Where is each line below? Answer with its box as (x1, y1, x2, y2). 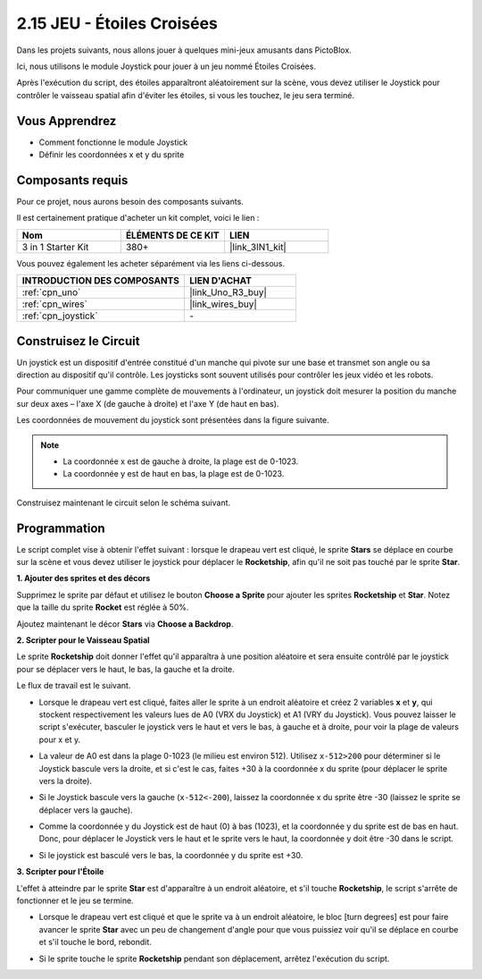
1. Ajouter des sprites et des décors (16, 573, 151, 584)
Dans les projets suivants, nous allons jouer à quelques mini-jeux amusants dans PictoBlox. (16, 45, 352, 55)
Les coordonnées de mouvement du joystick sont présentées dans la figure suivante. (16, 415, 329, 426)
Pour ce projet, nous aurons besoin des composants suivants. (16, 196, 245, 207)
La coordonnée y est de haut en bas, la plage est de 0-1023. (62, 468, 285, 479)
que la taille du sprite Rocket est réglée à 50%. (16, 602, 189, 612)
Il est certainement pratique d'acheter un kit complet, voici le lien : (16, 213, 260, 224)
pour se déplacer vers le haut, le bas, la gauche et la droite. (16, 663, 236, 674)
